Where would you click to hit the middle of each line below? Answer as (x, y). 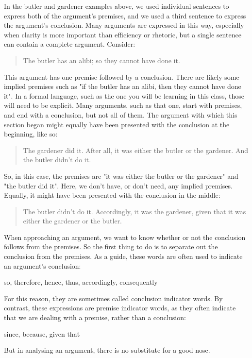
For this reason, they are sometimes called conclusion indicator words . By (113, 298)
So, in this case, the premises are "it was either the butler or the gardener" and (121, 176)
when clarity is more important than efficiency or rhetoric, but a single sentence (123, 34)
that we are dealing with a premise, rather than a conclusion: (95, 317)
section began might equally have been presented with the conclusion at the (117, 124)
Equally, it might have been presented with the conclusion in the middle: (112, 195)
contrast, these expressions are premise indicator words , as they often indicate (120, 308)
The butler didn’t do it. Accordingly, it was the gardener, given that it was (134, 211)
